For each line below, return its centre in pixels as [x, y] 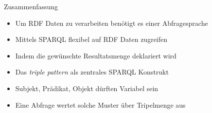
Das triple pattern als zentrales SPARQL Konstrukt [92, 72]
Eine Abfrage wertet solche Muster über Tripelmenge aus [100, 104]
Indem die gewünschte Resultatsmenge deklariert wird [96, 55]
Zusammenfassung [31, 6]
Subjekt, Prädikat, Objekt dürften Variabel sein [87, 88]
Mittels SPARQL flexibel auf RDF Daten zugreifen [91, 39]
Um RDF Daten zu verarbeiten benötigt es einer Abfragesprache [112, 23]
